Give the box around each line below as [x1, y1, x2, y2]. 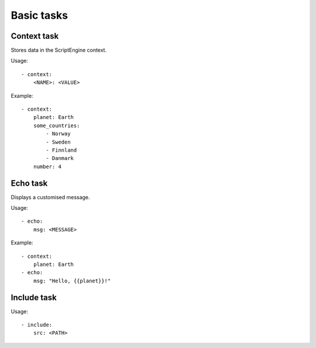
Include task [11, 292, 57, 302]
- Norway [46, 131, 71, 137]
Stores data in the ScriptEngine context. [11, 47, 107, 54]
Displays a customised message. [11, 193, 90, 200]
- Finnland [46, 146, 77, 153]
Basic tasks [11, 9, 68, 22]
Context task [11, 31, 59, 41]
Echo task [11, 178, 48, 188]
